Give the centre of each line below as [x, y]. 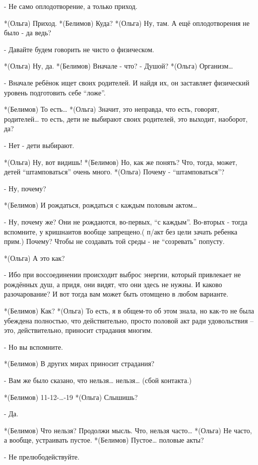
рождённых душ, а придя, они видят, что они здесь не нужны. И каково [113, 284]
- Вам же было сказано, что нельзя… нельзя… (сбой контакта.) [98, 380]
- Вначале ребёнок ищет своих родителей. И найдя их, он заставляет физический [127, 82]
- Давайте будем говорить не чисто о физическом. [79, 49]
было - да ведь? [28, 33]
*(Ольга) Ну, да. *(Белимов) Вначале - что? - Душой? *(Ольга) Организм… [119, 66]
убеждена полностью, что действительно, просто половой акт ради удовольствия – [129, 320]
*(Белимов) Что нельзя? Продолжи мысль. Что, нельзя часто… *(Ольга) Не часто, [128, 430]
